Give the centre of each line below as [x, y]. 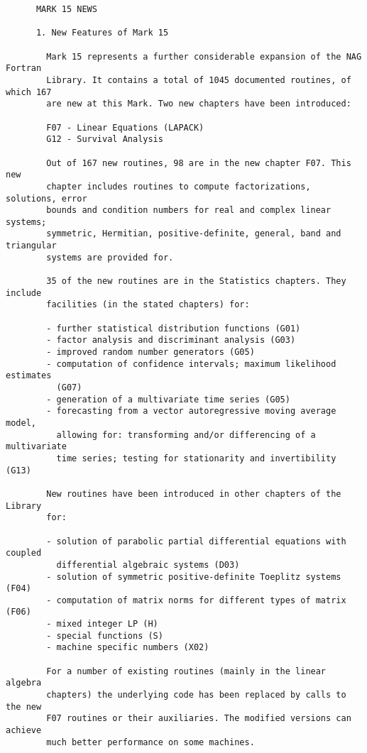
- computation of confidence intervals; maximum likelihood [191, 364]
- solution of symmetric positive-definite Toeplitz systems [194, 577]
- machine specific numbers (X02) [128, 648]
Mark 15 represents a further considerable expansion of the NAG [204, 56]
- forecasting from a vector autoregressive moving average [191, 411]
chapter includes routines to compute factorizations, [179, 186]
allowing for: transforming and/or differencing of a [186, 435]
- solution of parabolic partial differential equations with [196, 541]
